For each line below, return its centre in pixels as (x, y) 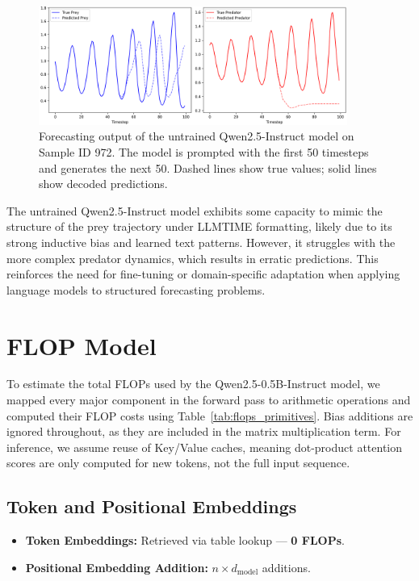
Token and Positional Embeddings (152, 506)
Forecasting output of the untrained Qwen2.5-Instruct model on (197, 136)
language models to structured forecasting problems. (136, 289)
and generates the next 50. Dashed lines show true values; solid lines (208, 167)
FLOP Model (82, 345)
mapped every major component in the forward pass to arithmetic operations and (209, 400)
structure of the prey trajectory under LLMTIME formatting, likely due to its (199, 226)
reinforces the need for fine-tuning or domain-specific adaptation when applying (203, 274)
